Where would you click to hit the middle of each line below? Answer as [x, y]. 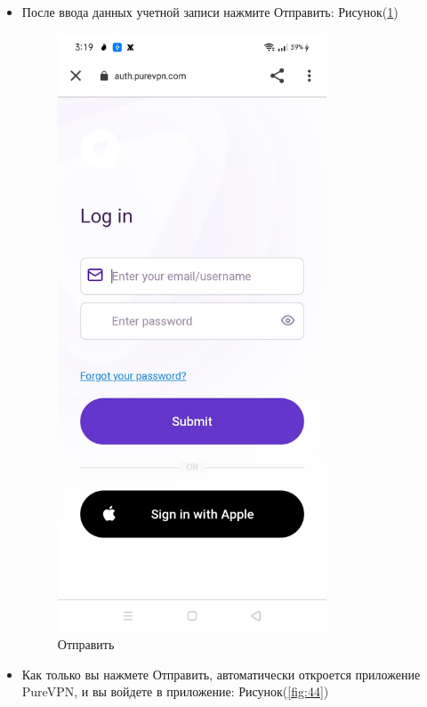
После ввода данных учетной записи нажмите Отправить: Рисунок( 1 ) [210, 12]
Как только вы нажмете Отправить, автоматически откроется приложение [221, 674]
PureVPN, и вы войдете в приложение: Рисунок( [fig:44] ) [175, 691]
